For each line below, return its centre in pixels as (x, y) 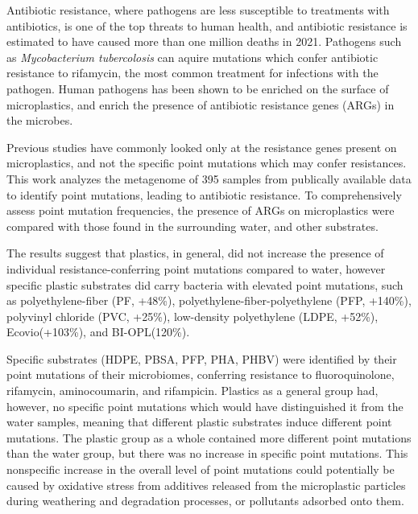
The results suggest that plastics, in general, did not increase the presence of (195, 253)
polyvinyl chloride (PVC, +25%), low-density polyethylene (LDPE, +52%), (192, 316)
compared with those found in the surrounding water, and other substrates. (192, 226)
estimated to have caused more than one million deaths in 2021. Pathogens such (204, 41)
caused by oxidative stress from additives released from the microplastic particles (206, 485)
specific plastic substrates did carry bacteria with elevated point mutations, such (205, 284)
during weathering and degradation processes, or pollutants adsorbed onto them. (205, 501)
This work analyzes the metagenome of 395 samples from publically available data (209, 178)
